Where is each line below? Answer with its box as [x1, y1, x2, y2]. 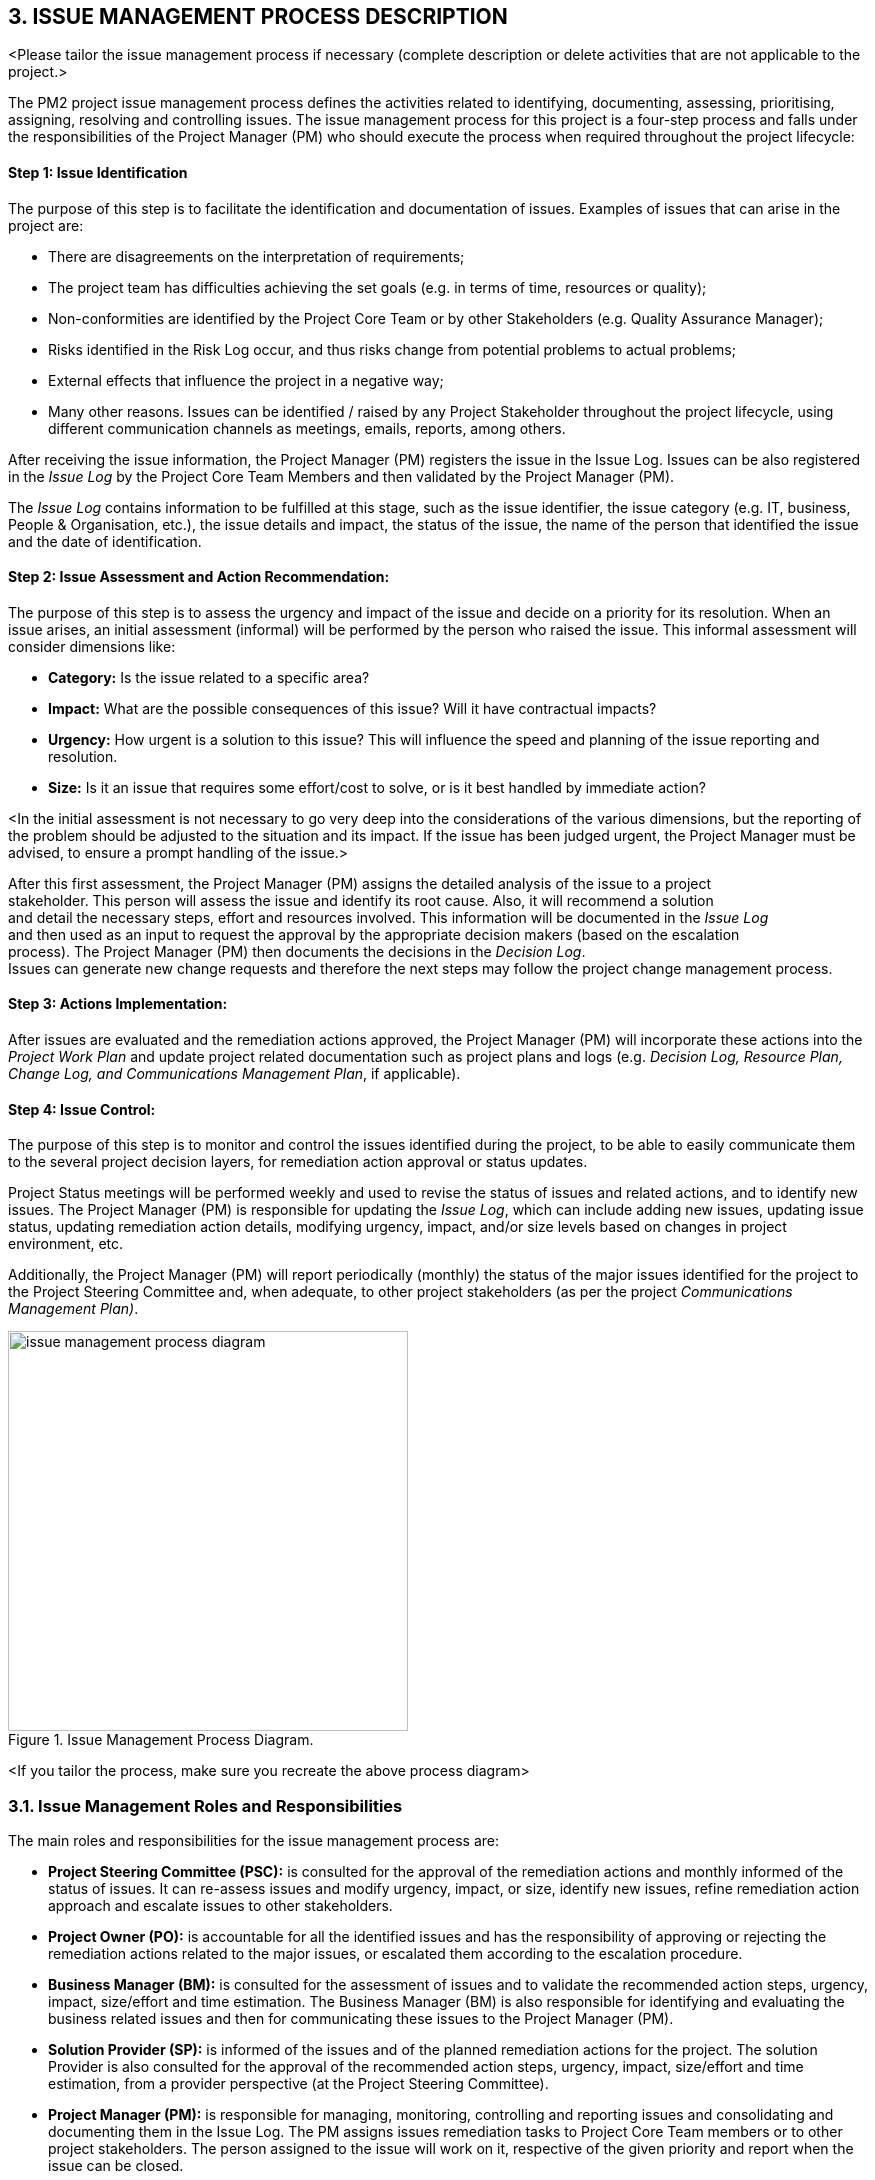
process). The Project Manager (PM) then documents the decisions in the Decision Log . [8, 942, 586, 960]
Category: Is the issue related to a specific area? [48, 668, 370, 686]
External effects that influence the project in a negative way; [48, 371, 444, 389]
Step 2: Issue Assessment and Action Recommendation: [8, 568, 390, 586]
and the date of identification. [8, 532, 202, 550]
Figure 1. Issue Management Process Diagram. [8, 1731, 314, 1749]
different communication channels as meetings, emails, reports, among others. [48, 419, 566, 437]
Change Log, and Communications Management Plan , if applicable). [8, 1065, 461, 1083]
